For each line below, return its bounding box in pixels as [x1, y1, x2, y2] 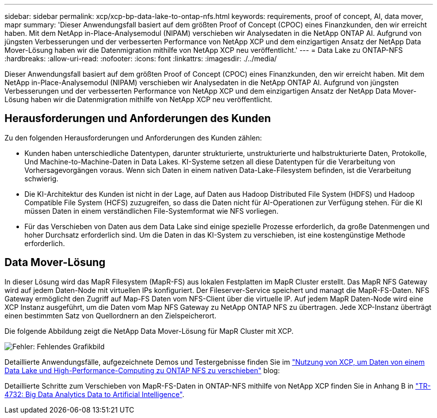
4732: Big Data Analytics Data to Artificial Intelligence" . [4, 390, 184, 399]
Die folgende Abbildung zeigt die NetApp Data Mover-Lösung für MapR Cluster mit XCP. [4, 326, 293, 335]
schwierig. [24, 174, 59, 183]
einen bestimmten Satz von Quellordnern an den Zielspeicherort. [4, 311, 217, 320]
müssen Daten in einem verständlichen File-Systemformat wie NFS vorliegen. [24, 206, 279, 215]
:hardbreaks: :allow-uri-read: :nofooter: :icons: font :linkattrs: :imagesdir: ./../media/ [4, 54, 277, 63]
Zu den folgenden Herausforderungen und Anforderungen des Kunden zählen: [4, 133, 262, 142]
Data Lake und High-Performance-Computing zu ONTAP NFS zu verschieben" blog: [4, 366, 280, 375]
